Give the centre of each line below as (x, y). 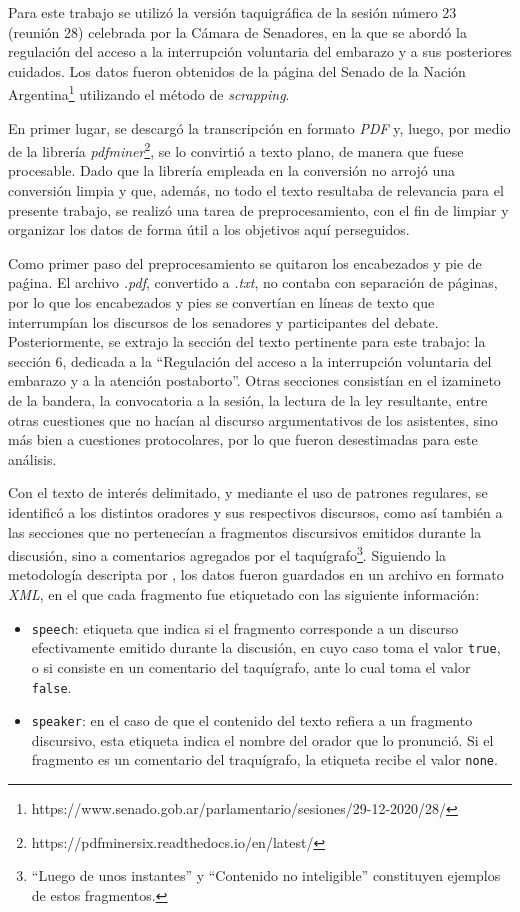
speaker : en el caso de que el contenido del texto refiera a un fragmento (252, 720)
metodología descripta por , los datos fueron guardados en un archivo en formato (256, 574)
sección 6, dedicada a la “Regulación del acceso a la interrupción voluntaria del (250, 360)
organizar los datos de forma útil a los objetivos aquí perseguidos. (209, 229)
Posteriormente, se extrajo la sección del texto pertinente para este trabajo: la (247, 341)
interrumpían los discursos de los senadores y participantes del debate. (223, 321)
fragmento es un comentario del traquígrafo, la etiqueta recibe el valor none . (264, 759)
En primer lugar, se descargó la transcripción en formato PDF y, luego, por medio (259, 127)
